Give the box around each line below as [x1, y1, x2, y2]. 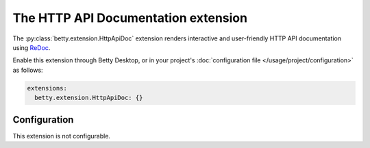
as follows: [12, 66, 44, 74]
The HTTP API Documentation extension [12, 10, 248, 25]
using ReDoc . [12, 43, 51, 51]
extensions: [27, 84, 68, 92]
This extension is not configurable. [12, 132, 111, 140]
